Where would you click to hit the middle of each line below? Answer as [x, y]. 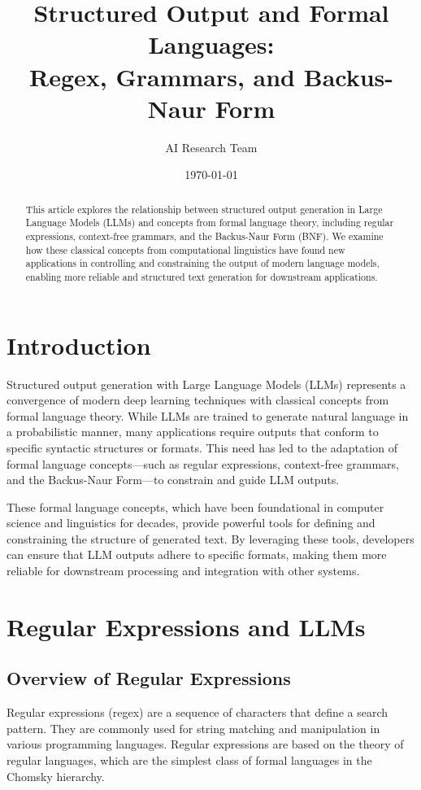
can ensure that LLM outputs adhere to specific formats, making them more [197, 554]
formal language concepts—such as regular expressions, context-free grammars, [203, 463]
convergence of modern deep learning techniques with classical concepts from [198, 400]
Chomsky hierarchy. [56, 776]
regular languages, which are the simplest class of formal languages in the [189, 760]
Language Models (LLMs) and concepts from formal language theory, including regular [210, 223]
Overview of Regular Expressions [149, 678]
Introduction [79, 345]
